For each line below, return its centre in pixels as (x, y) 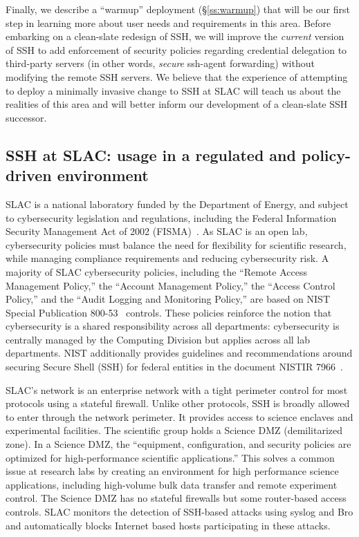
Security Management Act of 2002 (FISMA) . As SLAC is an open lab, (157, 231)
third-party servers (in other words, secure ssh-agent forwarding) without (160, 63)
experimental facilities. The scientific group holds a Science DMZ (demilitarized (174, 430)
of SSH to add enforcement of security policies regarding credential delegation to (176, 49)
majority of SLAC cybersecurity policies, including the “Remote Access (156, 271)
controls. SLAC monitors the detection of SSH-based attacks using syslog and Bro (179, 511)
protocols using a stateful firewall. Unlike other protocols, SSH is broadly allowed (178, 403)
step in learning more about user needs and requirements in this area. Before (168, 22)
